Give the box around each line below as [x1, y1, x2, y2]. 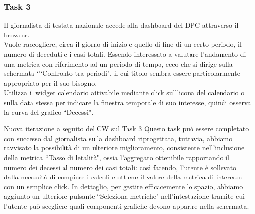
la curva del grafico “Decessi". [4, 107, 94, 117]
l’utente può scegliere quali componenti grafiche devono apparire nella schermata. [4, 200, 249, 211]
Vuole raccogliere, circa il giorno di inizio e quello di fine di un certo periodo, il [4, 39, 242, 49]
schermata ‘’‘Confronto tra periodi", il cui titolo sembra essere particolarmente [4, 68, 240, 78]
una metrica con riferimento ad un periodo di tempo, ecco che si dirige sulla [4, 58, 233, 69]
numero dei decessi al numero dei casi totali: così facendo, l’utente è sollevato [4, 162, 237, 172]
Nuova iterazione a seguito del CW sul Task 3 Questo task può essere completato [4, 123, 249, 134]
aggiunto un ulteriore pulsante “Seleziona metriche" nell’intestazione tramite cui [4, 191, 245, 201]
